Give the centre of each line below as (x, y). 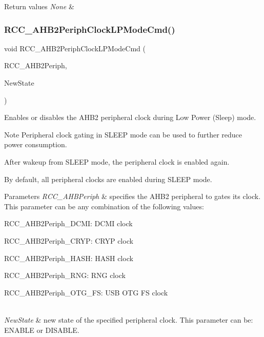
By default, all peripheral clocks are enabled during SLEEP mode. (108, 179)
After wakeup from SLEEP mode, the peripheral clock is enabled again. (117, 161)
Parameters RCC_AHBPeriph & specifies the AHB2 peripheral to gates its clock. (133, 196)
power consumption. (36, 144)
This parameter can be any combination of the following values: (104, 206)
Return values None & (39, 6)
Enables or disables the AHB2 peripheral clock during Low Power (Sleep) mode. (130, 117)
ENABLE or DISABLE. (42, 330)
